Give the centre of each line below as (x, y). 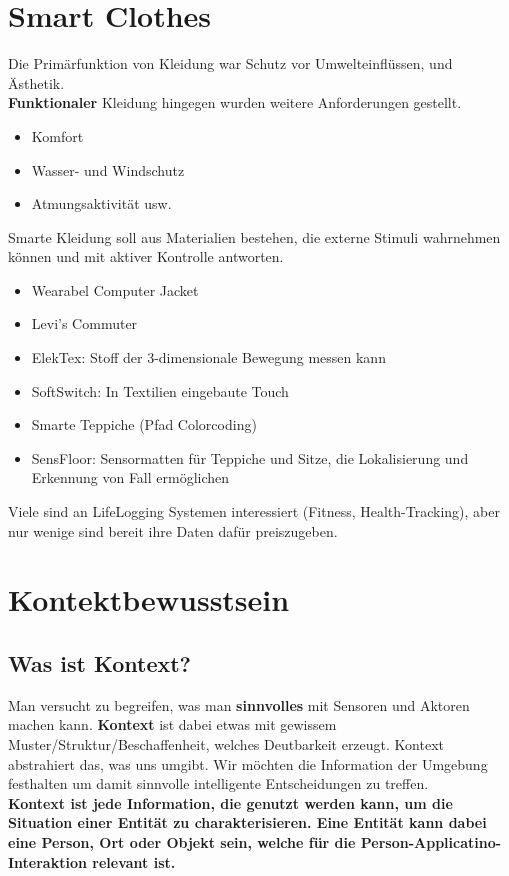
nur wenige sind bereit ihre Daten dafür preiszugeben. (173, 530)
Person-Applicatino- (431, 841)
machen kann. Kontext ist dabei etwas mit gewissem (172, 724)
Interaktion (47, 861)
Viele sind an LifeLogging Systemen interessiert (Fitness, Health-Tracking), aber (254, 511)
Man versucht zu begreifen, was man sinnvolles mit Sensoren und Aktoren (239, 704)
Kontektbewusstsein (149, 599)
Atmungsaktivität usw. (101, 203)
